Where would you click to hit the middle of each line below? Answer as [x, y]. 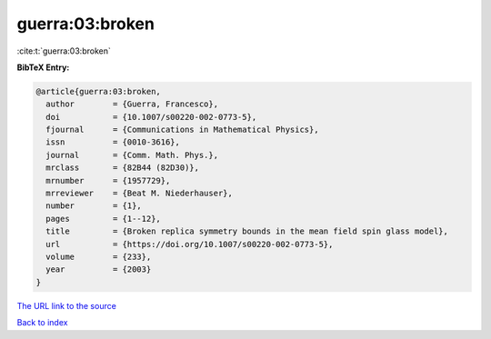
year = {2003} [99, 269]
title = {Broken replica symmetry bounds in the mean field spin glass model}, [247, 231]
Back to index [42, 323]
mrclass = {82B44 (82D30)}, [123, 168]
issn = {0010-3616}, [113, 142]
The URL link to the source [67, 305]
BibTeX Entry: [43, 67]
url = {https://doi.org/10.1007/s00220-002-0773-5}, [190, 244]
